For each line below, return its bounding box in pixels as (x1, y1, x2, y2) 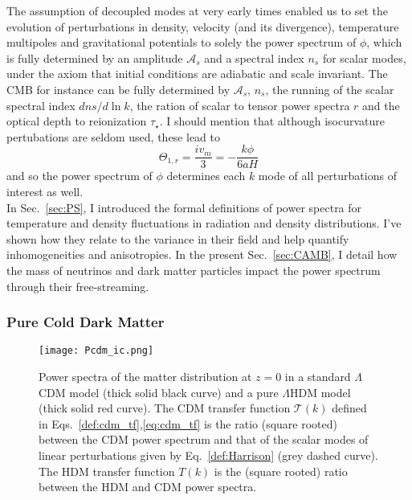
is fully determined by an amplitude (6, 49, 183, 66)
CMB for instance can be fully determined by (6, 80, 230, 97)
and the (362, 96, 400, 113)
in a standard (284, 368, 351, 385)
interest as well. (6, 183, 84, 199)
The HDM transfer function (39, 462, 175, 479)
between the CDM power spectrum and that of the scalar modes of (39, 431, 369, 448)
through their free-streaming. (6, 277, 149, 294)
